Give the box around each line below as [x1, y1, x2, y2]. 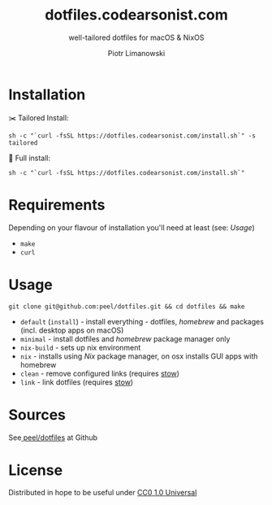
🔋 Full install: [8, 153, 51, 163]
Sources [8, 405, 67, 424]
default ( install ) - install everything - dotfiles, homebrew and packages [19, 316, 264, 326]
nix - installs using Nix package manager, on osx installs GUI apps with [19, 351, 258, 361]
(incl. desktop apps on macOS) [19, 325, 124, 335]
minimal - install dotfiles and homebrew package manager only [19, 333, 231, 343]
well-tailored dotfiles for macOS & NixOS [68, 33, 205, 42]
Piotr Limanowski [107, 48, 166, 58]
